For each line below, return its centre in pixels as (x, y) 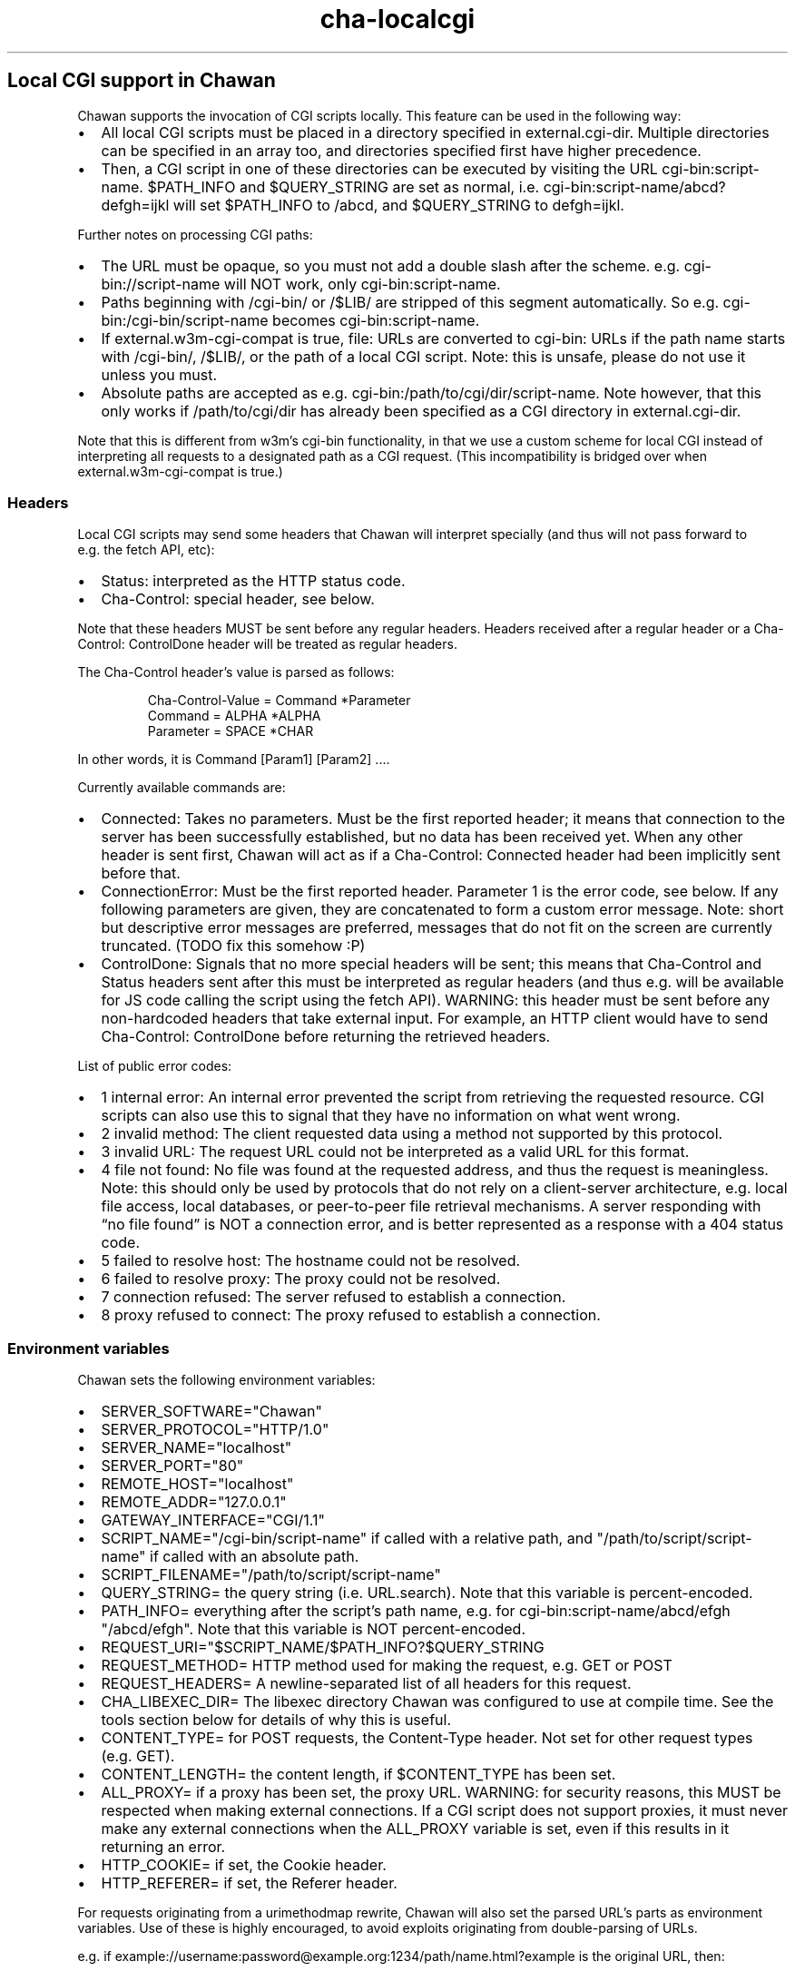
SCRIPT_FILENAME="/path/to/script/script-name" (271, 1575)
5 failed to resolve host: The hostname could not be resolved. (311, 1261)
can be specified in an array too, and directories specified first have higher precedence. (401, 150)
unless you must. (159, 374)
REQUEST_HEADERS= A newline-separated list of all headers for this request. (366, 1684)
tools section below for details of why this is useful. (276, 1720)
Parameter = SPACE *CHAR (231, 731)
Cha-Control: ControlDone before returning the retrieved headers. (326, 1037)
